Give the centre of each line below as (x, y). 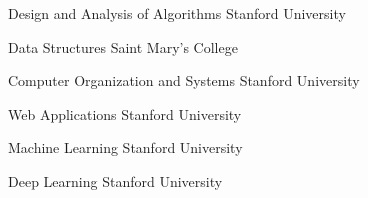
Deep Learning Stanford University (115, 180)
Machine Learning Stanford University (125, 147)
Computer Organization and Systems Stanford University (184, 80)
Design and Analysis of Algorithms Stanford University (177, 13)
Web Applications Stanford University (125, 113)
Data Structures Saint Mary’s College (123, 46)
